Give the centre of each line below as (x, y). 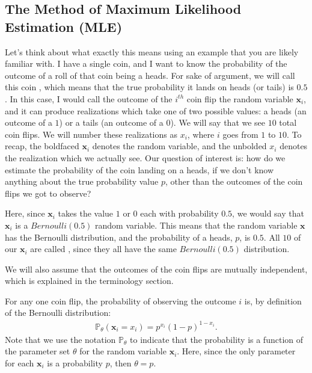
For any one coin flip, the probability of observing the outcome (121, 301)
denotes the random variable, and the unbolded (179, 146)
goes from (240, 134)
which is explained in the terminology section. (89, 281)
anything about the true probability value (82, 181)
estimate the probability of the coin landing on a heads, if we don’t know (139, 169)
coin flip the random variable (240, 98)
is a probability (75, 362)
